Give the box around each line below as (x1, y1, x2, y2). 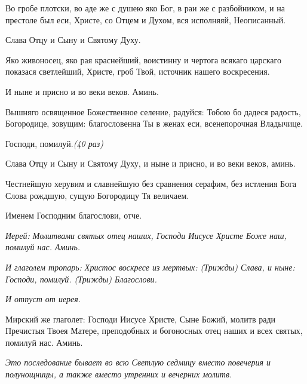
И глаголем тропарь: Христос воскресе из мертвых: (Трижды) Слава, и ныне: (5, 260, 295, 273)
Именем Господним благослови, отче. (5, 209, 142, 222)
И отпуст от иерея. (5, 293, 81, 305)
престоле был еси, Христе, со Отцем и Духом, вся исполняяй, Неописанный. (5, 13, 286, 26)
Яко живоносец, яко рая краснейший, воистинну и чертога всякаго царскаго (5, 53, 281, 66)
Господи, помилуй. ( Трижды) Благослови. (5, 272, 157, 285)
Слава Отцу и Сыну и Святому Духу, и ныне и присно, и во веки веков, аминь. (5, 157, 296, 170)
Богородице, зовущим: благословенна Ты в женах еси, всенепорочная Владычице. (5, 117, 303, 130)
